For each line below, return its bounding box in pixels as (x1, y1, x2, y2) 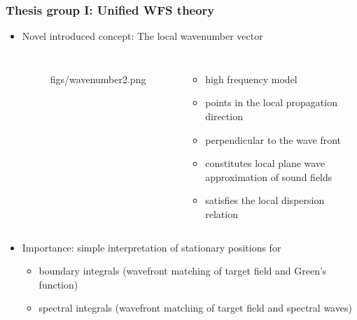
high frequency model (205, 71, 297, 86)
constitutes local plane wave (205, 156, 325, 170)
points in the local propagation (205, 95, 337, 110)
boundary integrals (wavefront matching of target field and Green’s (38, 263, 327, 278)
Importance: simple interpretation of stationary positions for (22, 240, 281, 254)
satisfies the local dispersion (205, 193, 325, 208)
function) (38, 277, 78, 291)
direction (205, 109, 243, 123)
